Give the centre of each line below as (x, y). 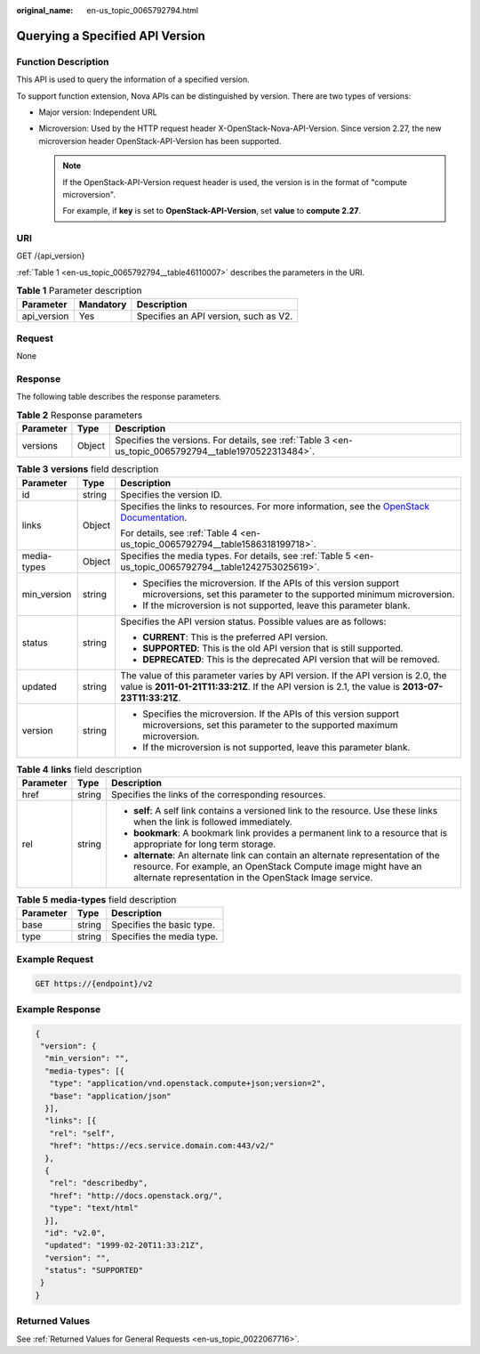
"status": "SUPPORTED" (94, 1270)
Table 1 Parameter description (79, 291)
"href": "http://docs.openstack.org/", (136, 1196)
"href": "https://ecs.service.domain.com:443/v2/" (162, 1146)
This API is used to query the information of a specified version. (133, 79)
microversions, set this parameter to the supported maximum (270, 725)
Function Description (63, 61)
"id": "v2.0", (76, 1232)
